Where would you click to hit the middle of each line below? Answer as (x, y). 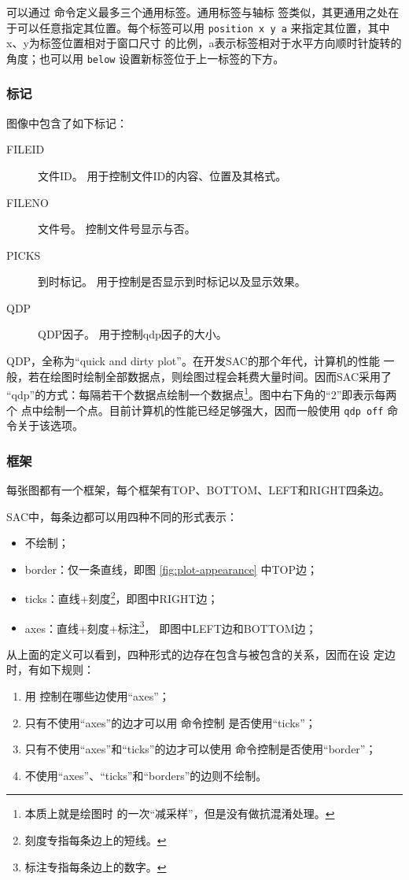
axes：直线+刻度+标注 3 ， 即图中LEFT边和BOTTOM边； (171, 627)
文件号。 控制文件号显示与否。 (117, 229)
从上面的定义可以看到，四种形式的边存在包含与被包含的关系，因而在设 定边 (201, 654)
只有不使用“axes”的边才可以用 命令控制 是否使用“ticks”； (170, 722)
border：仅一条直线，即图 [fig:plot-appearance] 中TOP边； (171, 569)
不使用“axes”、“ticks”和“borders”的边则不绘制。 (146, 775)
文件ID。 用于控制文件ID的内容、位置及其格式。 (162, 175)
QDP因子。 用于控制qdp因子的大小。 (133, 334)
